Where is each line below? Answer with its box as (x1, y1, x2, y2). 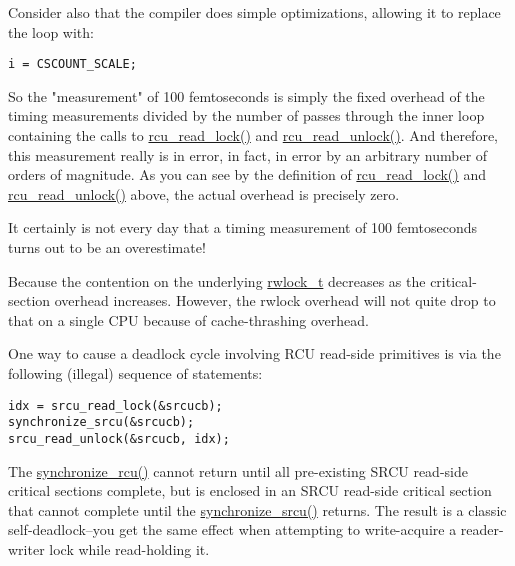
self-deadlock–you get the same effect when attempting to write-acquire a (8, 519, 457, 540)
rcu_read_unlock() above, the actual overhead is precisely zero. (8, 183, 400, 204)
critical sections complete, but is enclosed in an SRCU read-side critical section (8, 480, 492, 501)
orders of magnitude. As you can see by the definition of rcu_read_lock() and (8, 164, 486, 185)
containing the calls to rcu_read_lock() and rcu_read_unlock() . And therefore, (8, 125, 499, 146)
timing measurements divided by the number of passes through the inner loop (8, 105, 485, 126)
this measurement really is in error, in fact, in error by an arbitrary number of (8, 144, 488, 165)
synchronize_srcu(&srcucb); (8, 415, 195, 430)
